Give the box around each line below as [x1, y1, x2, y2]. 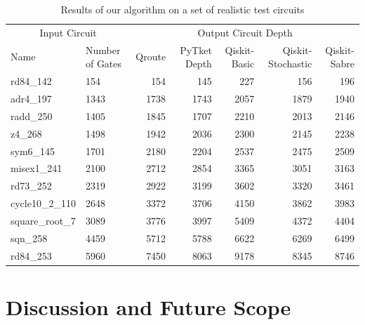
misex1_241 [11, 161, 62, 175]
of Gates [85, 56, 122, 71]
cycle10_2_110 [11, 196, 76, 211]
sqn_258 [11, 230, 48, 245]
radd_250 [11, 108, 53, 123]
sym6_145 [11, 143, 55, 158]
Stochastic [268, 56, 312, 71]
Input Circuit [39, 25, 97, 39]
